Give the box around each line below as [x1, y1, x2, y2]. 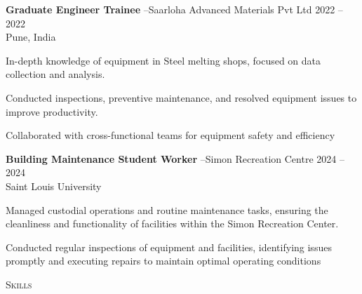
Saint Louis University [6, 178, 102, 193]
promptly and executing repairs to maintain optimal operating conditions [6, 253, 321, 268]
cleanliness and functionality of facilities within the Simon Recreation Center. [6, 216, 339, 231]
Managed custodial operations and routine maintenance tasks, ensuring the [6, 202, 328, 217]
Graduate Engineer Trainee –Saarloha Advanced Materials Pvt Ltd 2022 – [6, 2, 343, 16]
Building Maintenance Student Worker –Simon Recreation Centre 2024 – [6, 151, 344, 166]
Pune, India [6, 29, 56, 44]
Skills [6, 276, 32, 291]
